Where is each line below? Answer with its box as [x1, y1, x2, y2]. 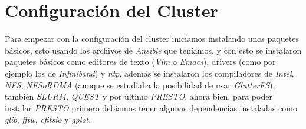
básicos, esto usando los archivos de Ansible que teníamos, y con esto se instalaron [5, 44, 302, 56]
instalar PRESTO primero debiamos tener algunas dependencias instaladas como [5, 101, 297, 114]
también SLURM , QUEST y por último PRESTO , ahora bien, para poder [5, 90, 272, 102]
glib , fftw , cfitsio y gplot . [5, 113, 91, 125]
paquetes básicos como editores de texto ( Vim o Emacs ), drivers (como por [5, 55, 276, 68]
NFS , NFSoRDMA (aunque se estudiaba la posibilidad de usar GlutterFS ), [5, 78, 275, 91]
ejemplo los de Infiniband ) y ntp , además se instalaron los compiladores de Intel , [5, 67, 294, 79]
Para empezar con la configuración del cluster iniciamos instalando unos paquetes [5, 32, 299, 45]
